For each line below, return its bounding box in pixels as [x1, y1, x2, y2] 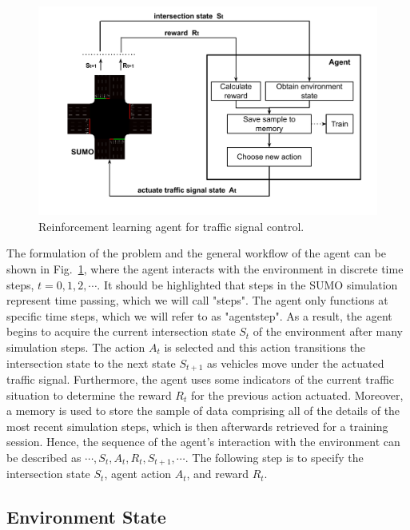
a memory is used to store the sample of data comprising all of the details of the [6, 402, 400, 419]
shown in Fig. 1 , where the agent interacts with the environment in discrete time [6, 261, 404, 277]
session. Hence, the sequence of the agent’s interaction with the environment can [6, 433, 400, 450]
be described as [6, 449, 82, 466]
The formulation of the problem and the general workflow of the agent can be [6, 245, 386, 261]
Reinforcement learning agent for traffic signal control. [38, 217, 305, 234]
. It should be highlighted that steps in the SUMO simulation [97, 276, 398, 293]
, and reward [186, 465, 249, 482]
